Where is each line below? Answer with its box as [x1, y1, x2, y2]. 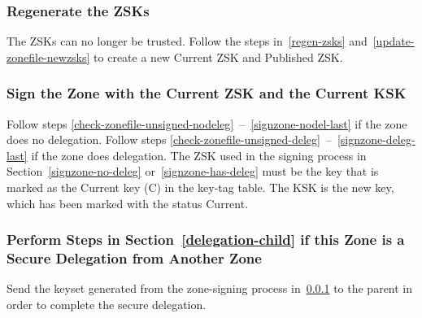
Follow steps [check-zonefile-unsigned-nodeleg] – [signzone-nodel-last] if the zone [7, 115, 407, 132]
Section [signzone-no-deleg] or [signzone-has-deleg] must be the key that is [7, 163, 379, 180]
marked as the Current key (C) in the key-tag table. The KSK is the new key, [7, 179, 394, 195]
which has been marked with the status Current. [7, 194, 249, 211]
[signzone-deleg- [337, 131, 415, 148]
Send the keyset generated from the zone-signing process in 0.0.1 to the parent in [7, 280, 413, 297]
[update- [372, 33, 415, 50]
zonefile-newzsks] [7, 48, 90, 65]
